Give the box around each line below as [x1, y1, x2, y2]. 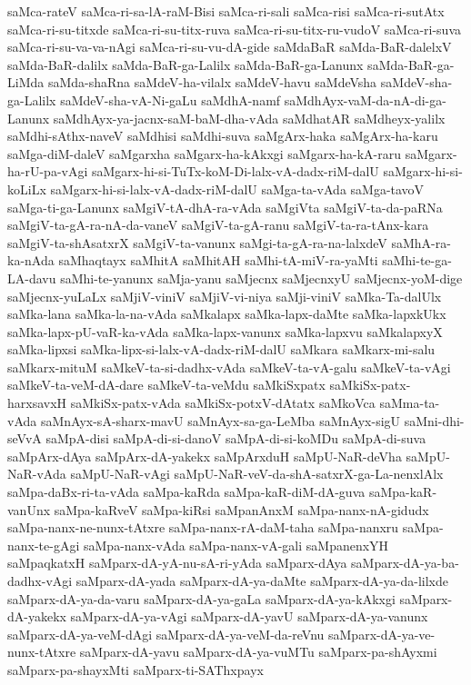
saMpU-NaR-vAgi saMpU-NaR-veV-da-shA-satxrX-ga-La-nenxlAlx [70, 464, 444, 483]
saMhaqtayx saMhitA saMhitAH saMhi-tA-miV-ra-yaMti [58, 251, 378, 270]
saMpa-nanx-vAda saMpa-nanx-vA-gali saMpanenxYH [83, 535, 389, 554]
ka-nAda [7, 251, 55, 270]
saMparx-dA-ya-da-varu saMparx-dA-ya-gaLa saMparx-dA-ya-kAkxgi [7, 589, 396, 608]
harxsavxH [7, 393, 67, 412]
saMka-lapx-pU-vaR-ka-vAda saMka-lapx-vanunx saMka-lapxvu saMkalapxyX [7, 322, 443, 341]
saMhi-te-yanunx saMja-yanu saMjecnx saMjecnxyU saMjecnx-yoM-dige [60, 268, 463, 287]
